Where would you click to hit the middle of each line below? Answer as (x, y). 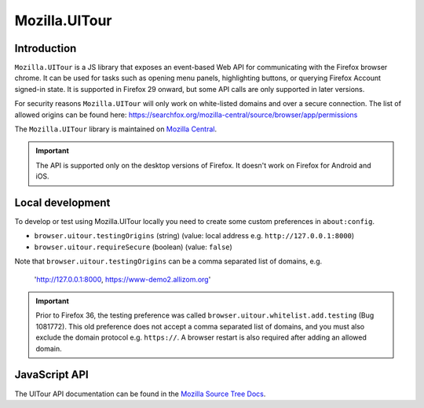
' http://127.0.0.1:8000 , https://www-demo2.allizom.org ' (122, 279)
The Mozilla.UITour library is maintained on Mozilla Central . (116, 129)
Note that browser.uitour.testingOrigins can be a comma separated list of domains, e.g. (168, 261)
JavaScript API (52, 375)
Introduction (46, 48)
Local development (62, 203)
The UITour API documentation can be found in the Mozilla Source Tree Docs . (140, 394)
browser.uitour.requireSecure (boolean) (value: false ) (133, 247)
